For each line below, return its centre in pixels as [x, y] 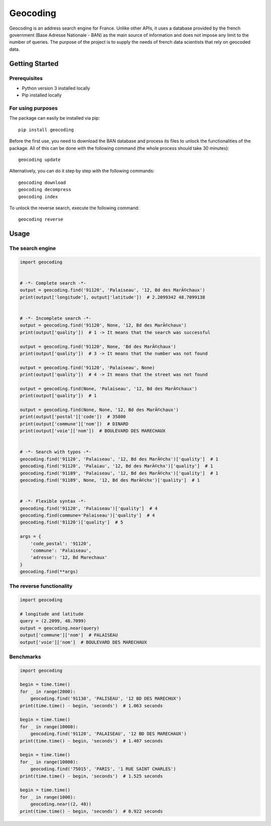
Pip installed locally [42, 95]
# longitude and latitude [52, 614]
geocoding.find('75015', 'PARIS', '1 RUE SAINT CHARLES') [103, 769]
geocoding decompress [45, 190]
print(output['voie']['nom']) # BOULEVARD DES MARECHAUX [93, 431]
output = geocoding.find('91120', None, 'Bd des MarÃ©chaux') [98, 346]
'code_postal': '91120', [61, 543]
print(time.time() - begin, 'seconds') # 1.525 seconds [91, 776]
